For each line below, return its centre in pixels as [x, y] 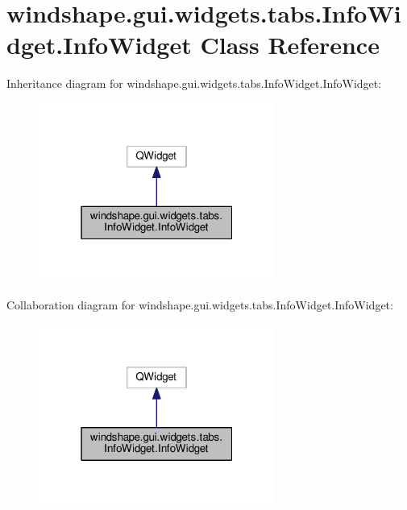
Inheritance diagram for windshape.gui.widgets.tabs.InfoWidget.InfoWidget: [194, 83]
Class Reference [290, 45]
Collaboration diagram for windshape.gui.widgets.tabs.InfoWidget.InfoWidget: [200, 304]
